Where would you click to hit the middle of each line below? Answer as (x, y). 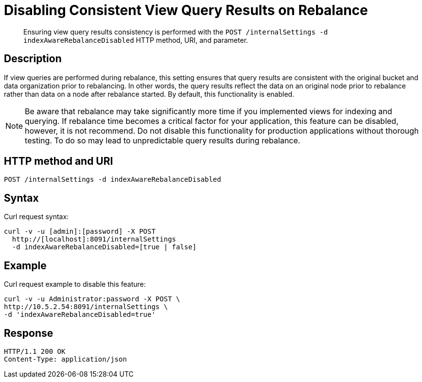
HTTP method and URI (59, 161)
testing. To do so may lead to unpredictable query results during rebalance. (163, 140)
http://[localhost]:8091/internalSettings (94, 239)
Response (29, 333)
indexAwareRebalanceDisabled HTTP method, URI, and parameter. (136, 40)
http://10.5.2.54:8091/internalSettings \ (86, 307)
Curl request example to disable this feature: (75, 284)
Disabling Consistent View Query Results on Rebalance (186, 10)
